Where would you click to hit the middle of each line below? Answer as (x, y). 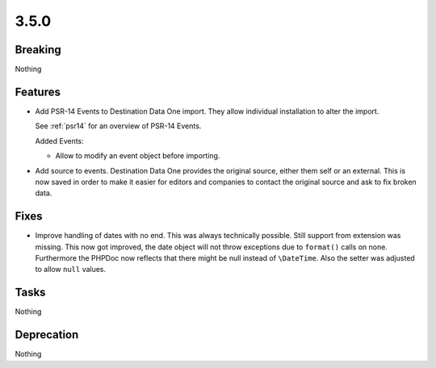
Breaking (38, 50)
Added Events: (59, 140)
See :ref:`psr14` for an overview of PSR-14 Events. (118, 126)
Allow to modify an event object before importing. (138, 156)
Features (38, 92)
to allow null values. (71, 270)
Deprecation (47, 335)
